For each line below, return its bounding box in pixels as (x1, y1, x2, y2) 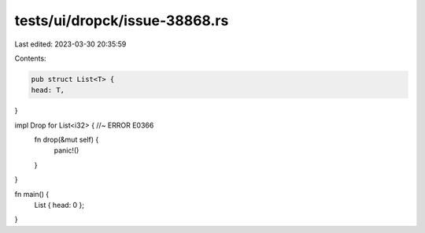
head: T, (31, 86, 65, 94)
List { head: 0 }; (34, 201, 85, 210)
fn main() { (14, 189, 50, 198)
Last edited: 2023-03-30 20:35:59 (14, 39, 127, 49)
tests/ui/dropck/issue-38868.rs (14, 12, 229, 29)
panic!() (54, 146, 79, 155)
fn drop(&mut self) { (34, 135, 99, 145)
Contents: (14, 54, 46, 63)
